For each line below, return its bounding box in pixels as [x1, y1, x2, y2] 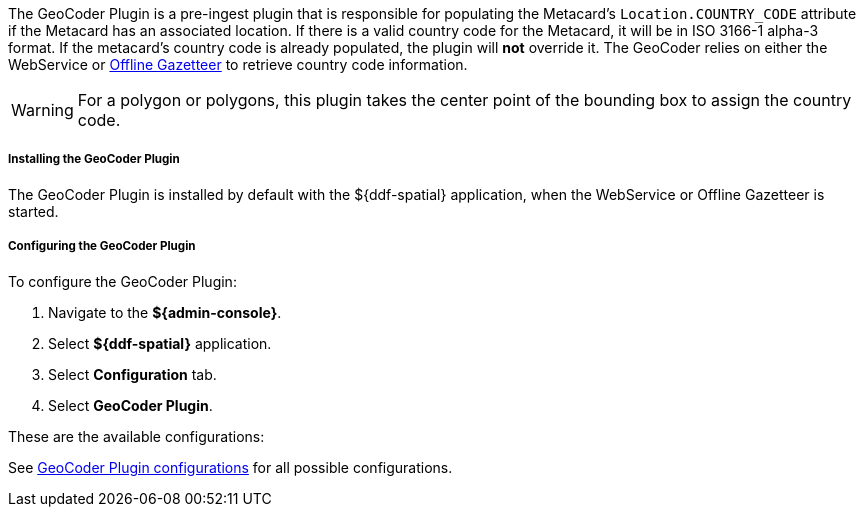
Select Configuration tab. [48, 365, 217, 383]
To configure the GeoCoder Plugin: [8, 272, 237, 290]
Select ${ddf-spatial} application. [48, 334, 272, 352]
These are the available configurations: [8, 427, 265, 445]
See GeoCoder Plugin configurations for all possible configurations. [8, 458, 453, 476]
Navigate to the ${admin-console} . [48, 303, 282, 321]
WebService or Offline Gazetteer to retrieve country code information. [8, 56, 468, 73]
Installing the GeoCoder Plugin [8, 152, 180, 167]
